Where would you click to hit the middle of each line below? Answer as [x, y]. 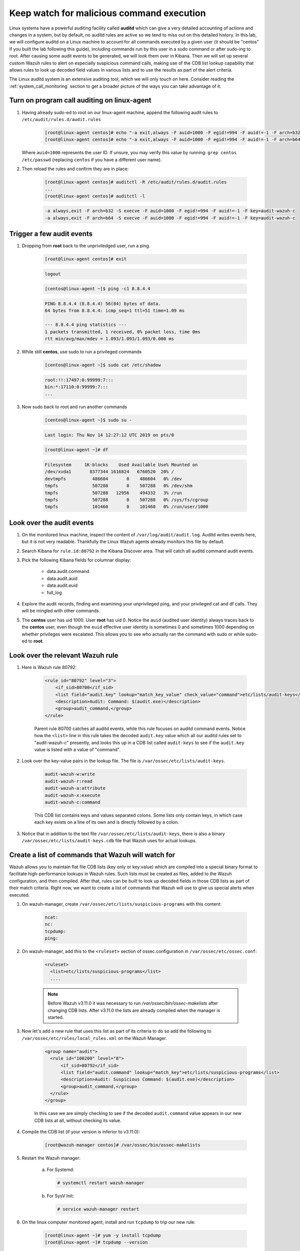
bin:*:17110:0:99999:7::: [76, 387]
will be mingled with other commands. [61, 611]
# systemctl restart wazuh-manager [101, 1183]
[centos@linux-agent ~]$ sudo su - [88, 420]
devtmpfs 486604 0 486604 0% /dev [113, 479]
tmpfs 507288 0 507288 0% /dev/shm [118, 486]
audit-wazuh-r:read [68, 781]
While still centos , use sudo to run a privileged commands [82, 352]
